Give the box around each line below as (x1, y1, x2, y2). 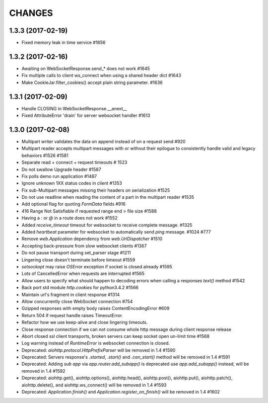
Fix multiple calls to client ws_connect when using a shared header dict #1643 (21, 73, 181, 79)
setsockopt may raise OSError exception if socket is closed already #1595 (21, 263, 172, 269)
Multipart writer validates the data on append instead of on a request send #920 (21, 138, 186, 144)
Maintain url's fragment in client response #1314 (21, 291, 120, 298)
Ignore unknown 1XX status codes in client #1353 (21, 180, 123, 186)
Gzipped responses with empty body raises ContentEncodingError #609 (21, 306, 170, 312)
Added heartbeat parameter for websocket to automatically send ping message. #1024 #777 (21, 229, 211, 235)
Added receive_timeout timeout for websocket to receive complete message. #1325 (21, 222, 193, 228)
